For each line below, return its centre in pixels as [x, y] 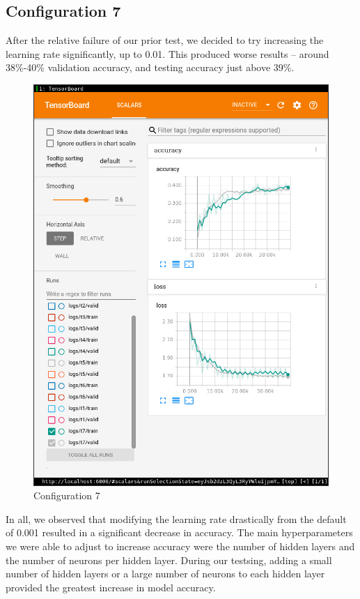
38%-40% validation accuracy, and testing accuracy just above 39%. [150, 67]
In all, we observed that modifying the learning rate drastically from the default [176, 518]
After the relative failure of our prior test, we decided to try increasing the [165, 40]
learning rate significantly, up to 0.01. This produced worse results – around [167, 53]
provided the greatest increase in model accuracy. [111, 587]
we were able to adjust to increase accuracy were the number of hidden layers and [180, 546]
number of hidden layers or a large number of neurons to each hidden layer [165, 574]
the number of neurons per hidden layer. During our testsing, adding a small [169, 560]
